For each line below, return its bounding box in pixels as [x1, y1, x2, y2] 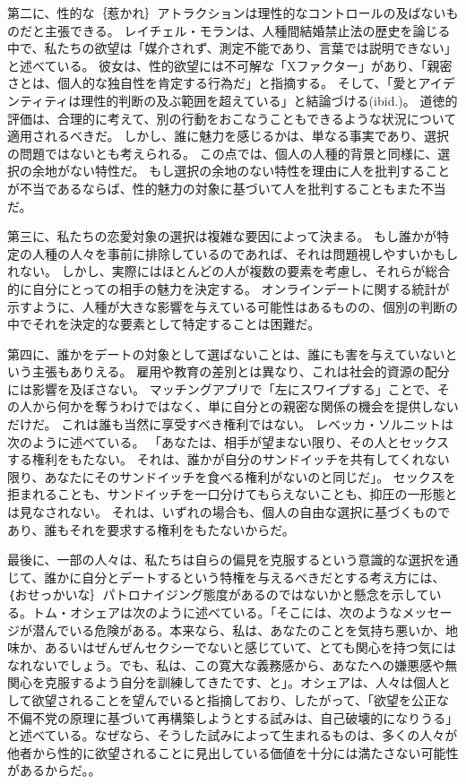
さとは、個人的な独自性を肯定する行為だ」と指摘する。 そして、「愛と [7, 73, 419, 92]
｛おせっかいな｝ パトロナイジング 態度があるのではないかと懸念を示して [7, 585, 429, 604]
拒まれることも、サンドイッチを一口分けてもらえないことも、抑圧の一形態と [7, 485, 458, 504]
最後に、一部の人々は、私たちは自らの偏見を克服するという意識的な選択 [7, 550, 434, 569]
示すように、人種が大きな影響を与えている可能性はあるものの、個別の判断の [7, 297, 458, 315]
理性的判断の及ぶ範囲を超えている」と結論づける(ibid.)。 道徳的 [81, 90, 458, 109]
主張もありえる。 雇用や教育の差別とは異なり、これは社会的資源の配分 [31, 362, 450, 381]
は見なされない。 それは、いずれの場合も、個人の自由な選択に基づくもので [7, 503, 451, 521]
